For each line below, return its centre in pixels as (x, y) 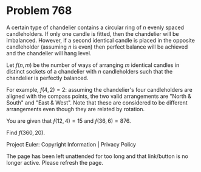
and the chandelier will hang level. (49, 53)
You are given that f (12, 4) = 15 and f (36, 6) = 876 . (69, 121)
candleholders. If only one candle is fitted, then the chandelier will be (93, 33)
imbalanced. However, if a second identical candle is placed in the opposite (101, 40)
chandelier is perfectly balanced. (47, 78)
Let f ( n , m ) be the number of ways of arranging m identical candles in (93, 65)
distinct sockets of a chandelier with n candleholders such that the (90, 71)
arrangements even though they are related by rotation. (75, 109)
